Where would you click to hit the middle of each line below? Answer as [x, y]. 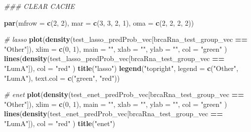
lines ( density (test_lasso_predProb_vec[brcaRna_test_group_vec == [114, 58]
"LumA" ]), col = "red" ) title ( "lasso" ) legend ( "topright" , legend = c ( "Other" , [121, 68]
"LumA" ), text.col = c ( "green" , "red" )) [62, 78]
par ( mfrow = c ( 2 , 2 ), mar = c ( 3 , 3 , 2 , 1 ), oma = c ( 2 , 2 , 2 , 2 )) [99, 22]
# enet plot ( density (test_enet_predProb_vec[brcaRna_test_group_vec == [124, 94]
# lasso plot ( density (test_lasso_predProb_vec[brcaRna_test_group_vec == [126, 39]
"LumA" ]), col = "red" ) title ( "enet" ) [60, 123]
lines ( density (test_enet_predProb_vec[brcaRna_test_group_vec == [114, 114]
